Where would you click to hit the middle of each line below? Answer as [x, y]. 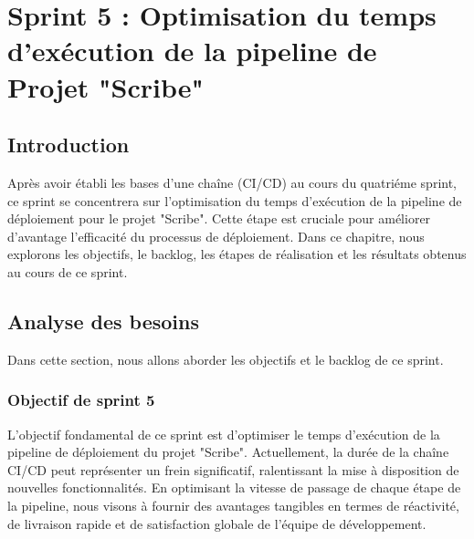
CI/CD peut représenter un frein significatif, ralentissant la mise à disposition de [233, 469]
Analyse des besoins [103, 321]
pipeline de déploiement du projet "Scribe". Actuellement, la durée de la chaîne [228, 452]
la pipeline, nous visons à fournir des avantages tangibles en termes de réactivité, [233, 505]
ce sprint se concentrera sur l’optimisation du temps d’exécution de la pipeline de [235, 200]
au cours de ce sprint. [68, 271]
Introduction [68, 145]
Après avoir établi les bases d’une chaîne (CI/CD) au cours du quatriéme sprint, [232, 182]
